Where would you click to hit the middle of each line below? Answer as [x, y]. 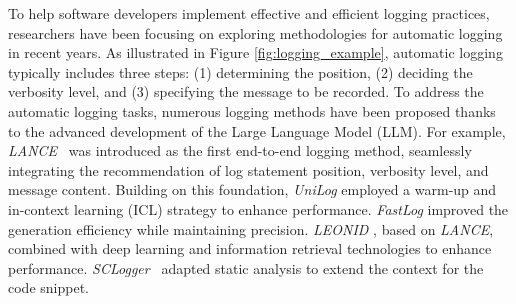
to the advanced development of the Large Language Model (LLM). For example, [257, 130]
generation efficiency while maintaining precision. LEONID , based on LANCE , [251, 228]
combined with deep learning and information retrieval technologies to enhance [250, 248]
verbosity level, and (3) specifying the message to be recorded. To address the [246, 91]
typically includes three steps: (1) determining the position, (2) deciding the [240, 71]
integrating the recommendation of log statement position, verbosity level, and [248, 169]
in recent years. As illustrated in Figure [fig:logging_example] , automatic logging [255, 52]
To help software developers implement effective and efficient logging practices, [249, 13]
